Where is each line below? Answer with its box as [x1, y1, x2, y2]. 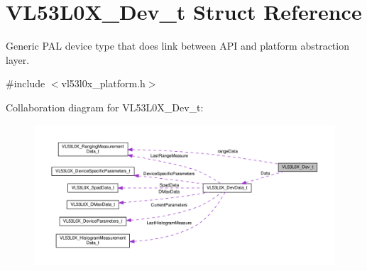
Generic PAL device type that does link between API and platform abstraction [6, 38, 349, 53]
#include [6, 76, 45, 91]
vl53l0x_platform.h [61, 76, 146, 91]
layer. [6, 52, 30, 67]
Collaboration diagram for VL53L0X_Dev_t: [6, 99, 204, 114]
